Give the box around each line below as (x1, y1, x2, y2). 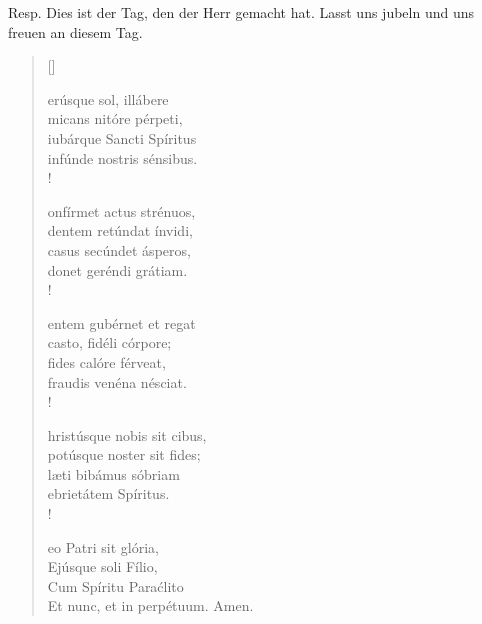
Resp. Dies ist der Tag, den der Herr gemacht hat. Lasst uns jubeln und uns (8, 2, 474, 22)
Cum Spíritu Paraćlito (47, 575, 184, 596)
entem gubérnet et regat (47, 312, 196, 333)
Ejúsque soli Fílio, (47, 556, 158, 577)
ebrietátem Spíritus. (47, 483, 170, 504)
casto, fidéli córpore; (47, 332, 172, 353)
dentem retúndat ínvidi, (47, 220, 193, 241)
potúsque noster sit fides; (47, 444, 201, 465)
